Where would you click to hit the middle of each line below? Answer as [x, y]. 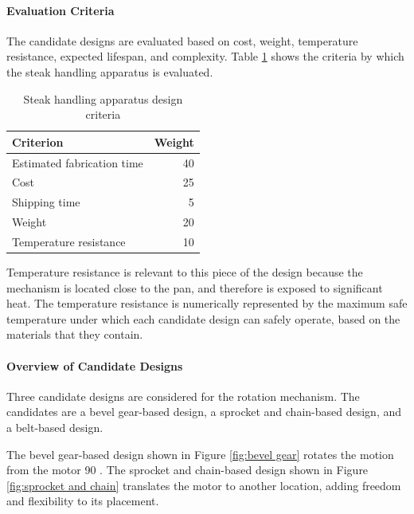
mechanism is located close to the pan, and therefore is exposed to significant [195, 287]
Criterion [38, 141]
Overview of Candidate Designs [95, 365]
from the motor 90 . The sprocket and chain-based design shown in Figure [187, 470]
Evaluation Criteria [61, 10]
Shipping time [46, 202]
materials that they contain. [75, 334]
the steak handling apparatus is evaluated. [110, 71]
